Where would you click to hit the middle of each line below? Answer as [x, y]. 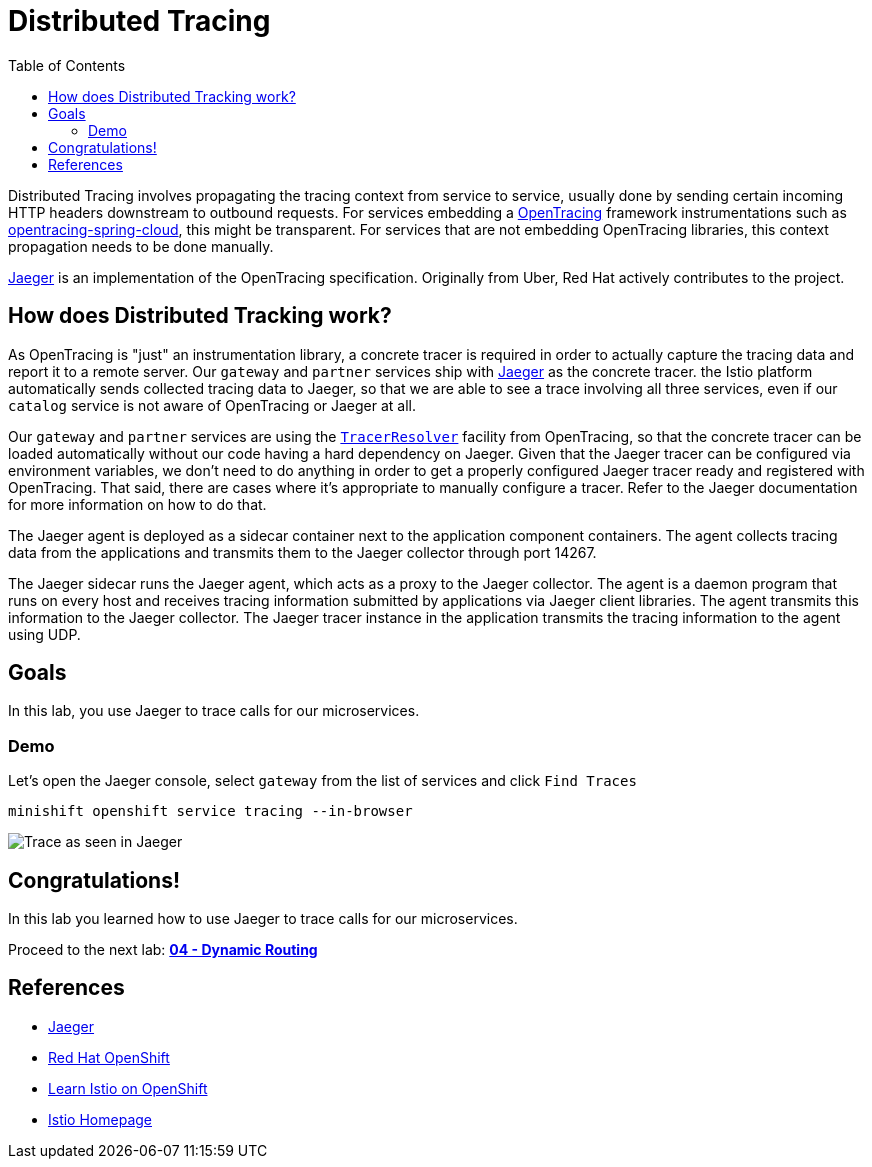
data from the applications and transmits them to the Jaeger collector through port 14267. [302, 552]
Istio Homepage [100, 1119]
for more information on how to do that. [137, 504]
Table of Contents [67, 65]
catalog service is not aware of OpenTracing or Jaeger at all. [212, 405]
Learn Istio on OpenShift [128, 1088]
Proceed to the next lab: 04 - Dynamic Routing [163, 950]
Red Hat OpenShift [109, 1057]
